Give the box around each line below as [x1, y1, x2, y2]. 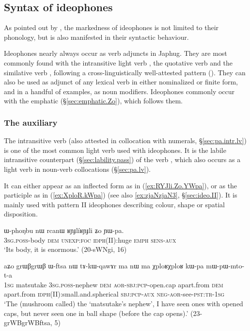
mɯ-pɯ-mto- [206, 260, 245, 270]
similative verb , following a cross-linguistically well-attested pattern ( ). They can [4, 67, 246, 77]
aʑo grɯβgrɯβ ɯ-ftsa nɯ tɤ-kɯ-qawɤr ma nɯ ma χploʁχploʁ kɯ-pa [4, 260, 204, 270]
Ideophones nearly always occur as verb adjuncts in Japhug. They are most [4, 48, 227, 58]
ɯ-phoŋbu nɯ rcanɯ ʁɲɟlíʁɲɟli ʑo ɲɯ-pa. [4, 225, 124, 235]
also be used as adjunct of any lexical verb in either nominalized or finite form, [4, 77, 238, 87]
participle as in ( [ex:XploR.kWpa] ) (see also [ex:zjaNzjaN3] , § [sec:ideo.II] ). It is [4, 190, 237, 200]
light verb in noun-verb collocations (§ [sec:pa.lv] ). [4, 164, 151, 174]
